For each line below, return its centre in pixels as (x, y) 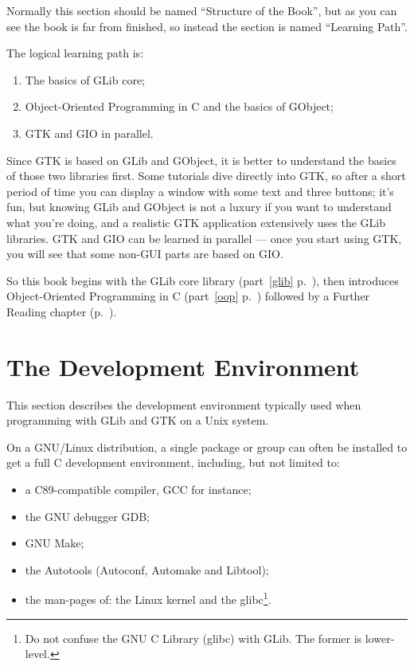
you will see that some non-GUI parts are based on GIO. (145, 254)
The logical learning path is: (75, 53)
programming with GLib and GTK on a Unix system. (138, 420)
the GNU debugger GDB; (87, 516)
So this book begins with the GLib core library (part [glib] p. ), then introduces (203, 280)
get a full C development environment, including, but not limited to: (173, 462)
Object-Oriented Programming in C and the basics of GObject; (179, 106)
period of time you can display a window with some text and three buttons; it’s (200, 191)
